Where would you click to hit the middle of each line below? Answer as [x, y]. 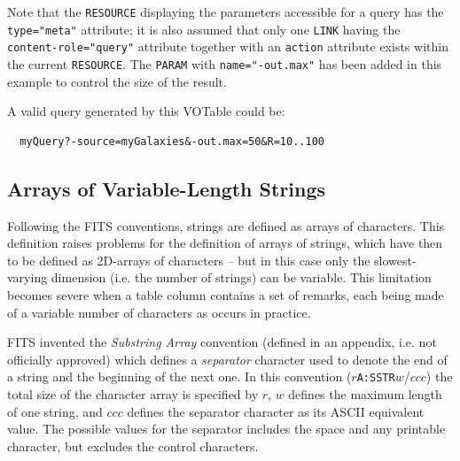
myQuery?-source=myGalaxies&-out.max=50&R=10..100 [172, 141]
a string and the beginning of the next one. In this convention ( [179, 376]
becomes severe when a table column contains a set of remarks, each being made [226, 294]
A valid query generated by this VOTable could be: [146, 111]
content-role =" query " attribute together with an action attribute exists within [228, 46]
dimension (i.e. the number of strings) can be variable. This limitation [241, 277]
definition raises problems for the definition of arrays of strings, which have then [225, 243]
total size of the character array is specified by [133, 394]
